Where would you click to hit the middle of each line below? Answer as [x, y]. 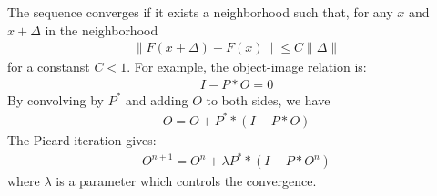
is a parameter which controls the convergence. [186, 181]
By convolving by [56, 99]
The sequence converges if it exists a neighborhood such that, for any [200, 12]
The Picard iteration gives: [82, 139]
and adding [157, 99]
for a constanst [49, 67]
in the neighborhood [102, 29]
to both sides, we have [268, 99]
